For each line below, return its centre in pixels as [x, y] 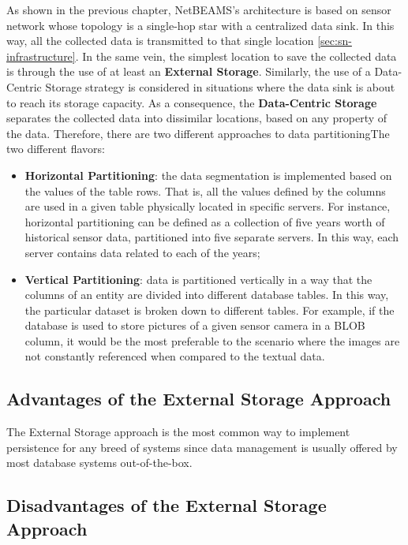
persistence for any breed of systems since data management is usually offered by [202, 447]
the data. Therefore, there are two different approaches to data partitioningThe [198, 133]
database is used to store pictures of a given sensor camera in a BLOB [195, 325]
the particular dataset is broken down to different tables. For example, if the [210, 310]
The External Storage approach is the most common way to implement [178, 432]
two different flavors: [56, 149]
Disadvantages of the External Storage [167, 505]
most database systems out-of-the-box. [99, 463]
